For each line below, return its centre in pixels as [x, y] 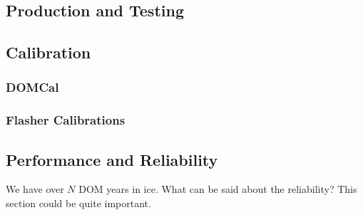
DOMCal [32, 87]
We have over [35, 189]
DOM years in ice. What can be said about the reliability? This [218, 189]
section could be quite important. [78, 203]
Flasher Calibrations [66, 120]
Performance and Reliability [112, 159]
